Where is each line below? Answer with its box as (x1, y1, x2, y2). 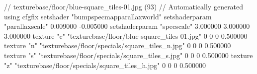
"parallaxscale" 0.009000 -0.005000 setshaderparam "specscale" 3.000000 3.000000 (4, 21, 250, 31)
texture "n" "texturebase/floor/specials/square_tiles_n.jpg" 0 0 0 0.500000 (4, 40, 231, 51)
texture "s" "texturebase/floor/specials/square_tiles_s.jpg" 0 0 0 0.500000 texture (4, 50, 253, 60)
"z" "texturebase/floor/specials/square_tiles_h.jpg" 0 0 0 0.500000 (4, 60, 206, 70)
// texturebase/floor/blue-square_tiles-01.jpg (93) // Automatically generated (4, 1, 244, 11)
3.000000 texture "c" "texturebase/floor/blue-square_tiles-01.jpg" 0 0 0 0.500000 (4, 30, 248, 41)
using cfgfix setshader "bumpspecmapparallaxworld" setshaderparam (4, 11, 212, 21)
